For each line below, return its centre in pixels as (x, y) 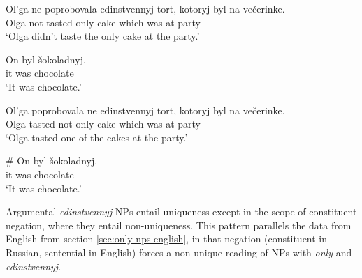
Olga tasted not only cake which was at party (103, 124)
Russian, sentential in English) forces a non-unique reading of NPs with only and (179, 252)
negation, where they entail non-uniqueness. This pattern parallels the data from (179, 225)
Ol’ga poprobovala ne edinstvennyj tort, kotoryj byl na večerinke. (145, 110)
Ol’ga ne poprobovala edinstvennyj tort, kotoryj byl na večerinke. (145, 8)
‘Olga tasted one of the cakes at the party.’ (97, 137)
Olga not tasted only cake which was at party (103, 22)
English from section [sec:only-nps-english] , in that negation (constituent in (167, 239)
